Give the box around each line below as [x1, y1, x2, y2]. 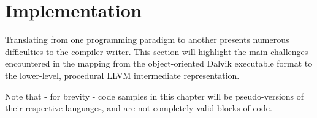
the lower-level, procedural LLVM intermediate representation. [5, 68, 240, 81]
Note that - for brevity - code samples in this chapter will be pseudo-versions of [5, 89, 304, 102]
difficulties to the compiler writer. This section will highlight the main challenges [5, 45, 308, 57]
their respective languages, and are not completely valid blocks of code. [5, 101, 272, 114]
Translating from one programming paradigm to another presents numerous [5, 33, 289, 46]
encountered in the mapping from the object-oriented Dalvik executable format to [5, 57, 313, 70]
